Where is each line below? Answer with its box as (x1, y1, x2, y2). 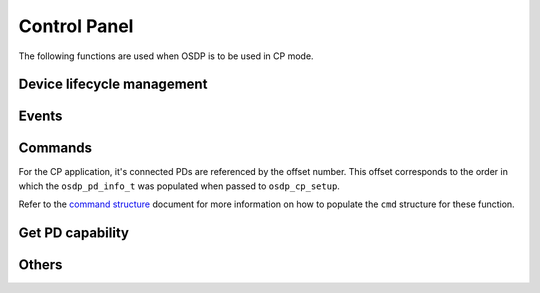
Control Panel (18, 15, 134, 37)
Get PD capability (18, 225, 130, 242)
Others (18, 256, 63, 274)
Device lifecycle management (18, 76, 208, 93)
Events (18, 108, 63, 125)
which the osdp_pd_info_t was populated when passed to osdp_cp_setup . (18, 180, 340, 192)
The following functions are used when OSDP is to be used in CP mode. (18, 50, 314, 62)
